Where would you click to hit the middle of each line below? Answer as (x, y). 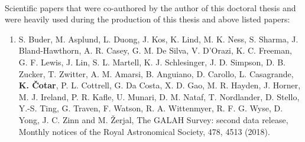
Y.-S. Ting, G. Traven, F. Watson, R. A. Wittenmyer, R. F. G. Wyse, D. (151, 108)
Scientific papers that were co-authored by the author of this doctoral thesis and (150, 7)
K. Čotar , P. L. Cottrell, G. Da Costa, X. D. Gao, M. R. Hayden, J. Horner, (160, 85)
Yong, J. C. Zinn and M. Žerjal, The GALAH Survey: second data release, (153, 119)
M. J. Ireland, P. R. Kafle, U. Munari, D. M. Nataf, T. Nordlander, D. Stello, (159, 96)
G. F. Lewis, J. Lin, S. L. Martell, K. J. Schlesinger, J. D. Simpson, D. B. (152, 62)
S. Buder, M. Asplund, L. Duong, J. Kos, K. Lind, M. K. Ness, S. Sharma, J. (158, 39)
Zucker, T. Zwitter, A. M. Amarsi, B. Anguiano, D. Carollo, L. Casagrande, (156, 73)
